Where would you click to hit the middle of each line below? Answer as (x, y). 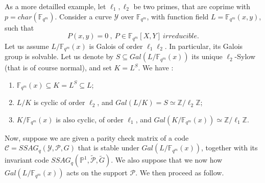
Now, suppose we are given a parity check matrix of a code (97, 137)
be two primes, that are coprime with (192, 6)
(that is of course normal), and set (58, 68)
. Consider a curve (83, 16)
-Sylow (245, 56)
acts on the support (97, 173)
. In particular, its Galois (204, 46)
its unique (207, 56)
